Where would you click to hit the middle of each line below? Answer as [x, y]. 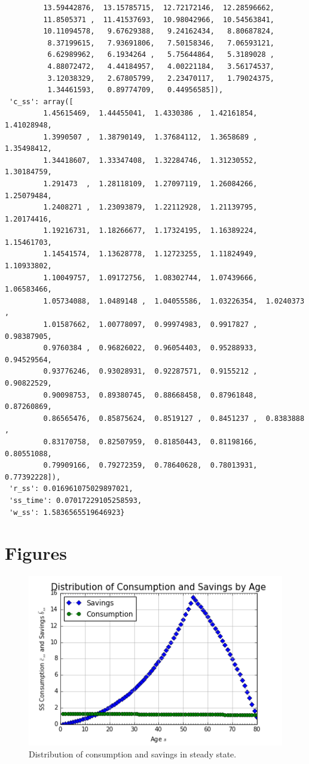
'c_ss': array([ [41, 101]
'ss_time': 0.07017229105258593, [76, 500]
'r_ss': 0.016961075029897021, [71, 489]
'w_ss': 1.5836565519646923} [67, 512]
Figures [36, 553]
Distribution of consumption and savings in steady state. [133, 754]
